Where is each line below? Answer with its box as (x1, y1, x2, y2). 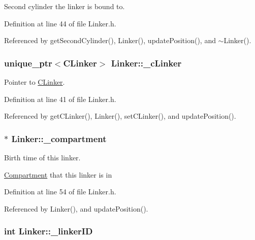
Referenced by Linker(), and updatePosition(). (4, 203, 148, 214)
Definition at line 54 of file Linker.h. (4, 186, 116, 197)
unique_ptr (4, 56, 52, 69)
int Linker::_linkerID (4, 225, 93, 237)
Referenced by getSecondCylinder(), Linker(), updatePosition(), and (4, 35, 216, 46)
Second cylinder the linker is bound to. (4, 1, 125, 11)
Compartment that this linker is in (4, 169, 112, 180)
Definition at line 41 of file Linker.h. (4, 93, 116, 104)
